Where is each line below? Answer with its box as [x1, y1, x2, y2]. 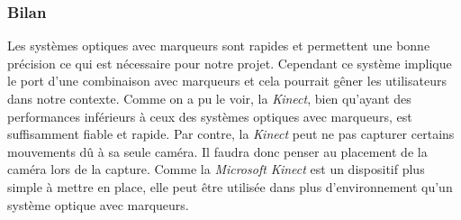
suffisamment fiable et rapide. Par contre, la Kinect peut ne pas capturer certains [7, 124, 455, 143]
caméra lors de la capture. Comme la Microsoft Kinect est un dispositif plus [7, 160, 425, 179]
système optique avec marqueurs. [7, 195, 189, 214]
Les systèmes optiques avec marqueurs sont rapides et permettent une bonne [7, 36, 430, 55]
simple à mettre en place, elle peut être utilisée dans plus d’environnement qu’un [7, 177, 453, 196]
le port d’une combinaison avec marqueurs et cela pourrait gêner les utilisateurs [7, 71, 447, 90]
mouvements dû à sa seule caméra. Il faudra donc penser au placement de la [7, 142, 428, 160]
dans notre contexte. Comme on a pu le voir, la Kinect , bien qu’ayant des [7, 89, 411, 107]
